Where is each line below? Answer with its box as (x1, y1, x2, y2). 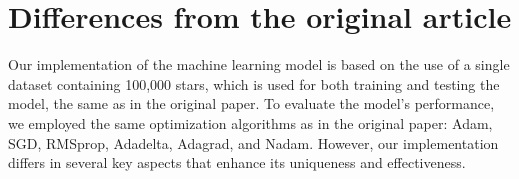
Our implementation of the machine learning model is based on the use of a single (8, 54, 510, 75)
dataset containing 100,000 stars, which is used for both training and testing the (8, 73, 500, 94)
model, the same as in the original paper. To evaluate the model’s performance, (8, 93, 495, 114)
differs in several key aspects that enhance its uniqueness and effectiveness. (8, 152, 466, 173)
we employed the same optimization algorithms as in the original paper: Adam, (8, 112, 493, 133)
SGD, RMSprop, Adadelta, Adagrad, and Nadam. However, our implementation (8, 132, 499, 153)
